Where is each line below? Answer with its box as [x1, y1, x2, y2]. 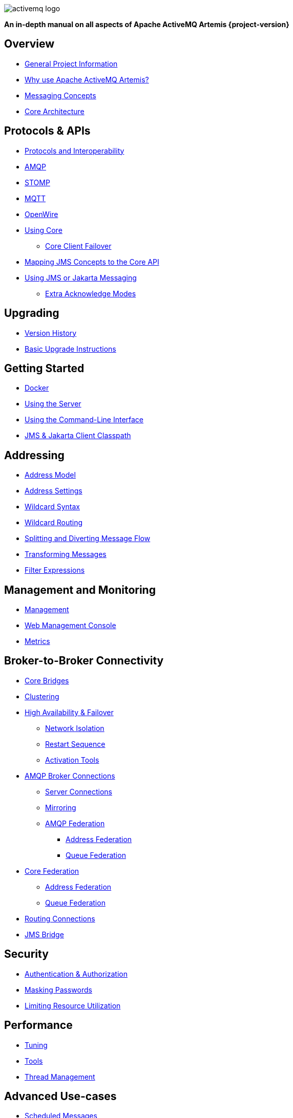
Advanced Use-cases [4, 1090, 117, 1103]
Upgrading [4, 307, 59, 320]
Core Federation [25, 866, 79, 875]
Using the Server [25, 399, 81, 408]
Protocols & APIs [4, 124, 91, 138]
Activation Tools [45, 755, 99, 764]
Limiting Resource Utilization [25, 1001, 121, 1010]
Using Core [25, 225, 62, 234]
